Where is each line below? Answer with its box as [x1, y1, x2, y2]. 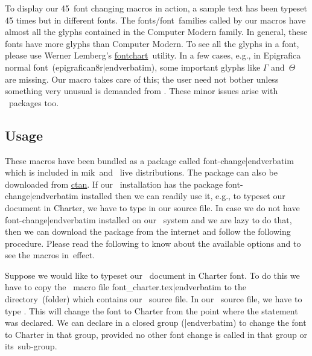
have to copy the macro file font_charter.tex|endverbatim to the [5, 281, 246, 293]
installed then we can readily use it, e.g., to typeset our [81, 189, 285, 202]
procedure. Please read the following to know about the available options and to [5, 237, 301, 249]
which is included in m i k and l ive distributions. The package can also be [5, 166, 278, 179]
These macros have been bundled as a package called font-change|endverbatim [5, 154, 294, 167]
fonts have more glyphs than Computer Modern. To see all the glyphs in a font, [5, 37, 299, 49]
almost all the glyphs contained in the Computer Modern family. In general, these [5, 25, 308, 38]
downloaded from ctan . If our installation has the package [5, 177, 223, 190]
